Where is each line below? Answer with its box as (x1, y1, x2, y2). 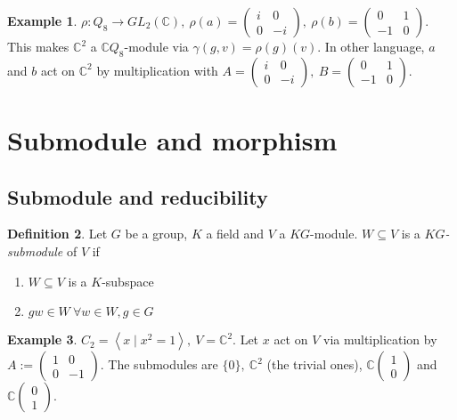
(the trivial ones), (266, 355, 363, 374)
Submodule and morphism (7, 121, 338, 157)
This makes (7, 37, 69, 55)
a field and (206, 224, 264, 243)
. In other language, (317, 37, 425, 55)
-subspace (102, 271, 154, 290)
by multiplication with (96, 61, 218, 79)
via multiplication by (323, 330, 437, 349)
